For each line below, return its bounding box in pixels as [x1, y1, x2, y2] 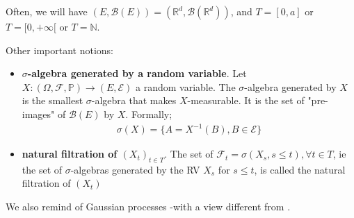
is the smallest [22, 93, 83, 108]
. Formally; [125, 106, 172, 121]
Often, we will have [6, 4, 88, 18]
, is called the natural [254, 162, 346, 176]
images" [22, 106, 55, 121]
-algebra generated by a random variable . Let [27, 66, 247, 81]
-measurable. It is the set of [187, 93, 305, 108]
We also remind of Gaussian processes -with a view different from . [6, 199, 291, 214]
